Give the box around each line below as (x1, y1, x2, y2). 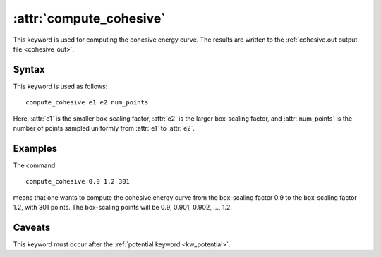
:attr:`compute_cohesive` (13, 11, 166, 26)
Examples (13, 142, 58, 155)
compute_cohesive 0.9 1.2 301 (25, 177, 131, 186)
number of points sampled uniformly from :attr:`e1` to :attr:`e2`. (13, 124, 195, 133)
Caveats (13, 221, 51, 233)
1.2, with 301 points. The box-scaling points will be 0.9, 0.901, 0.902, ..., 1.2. (13, 203, 232, 212)
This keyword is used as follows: (13, 82, 108, 90)
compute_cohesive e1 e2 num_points (25, 99, 149, 107)
